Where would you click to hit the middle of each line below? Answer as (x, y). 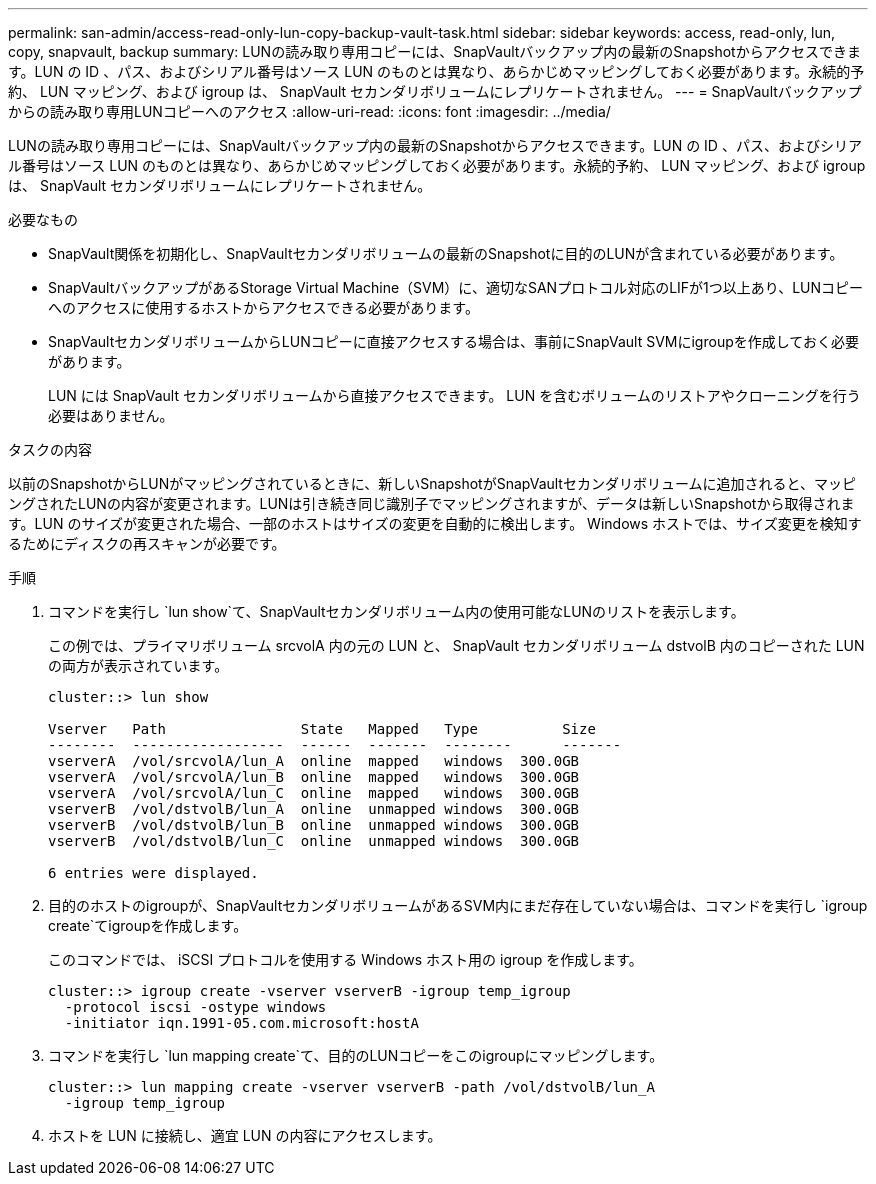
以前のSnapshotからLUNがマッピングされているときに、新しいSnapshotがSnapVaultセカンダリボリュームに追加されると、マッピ (432, 483)
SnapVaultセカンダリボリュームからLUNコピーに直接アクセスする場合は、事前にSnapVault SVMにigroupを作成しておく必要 (453, 341)
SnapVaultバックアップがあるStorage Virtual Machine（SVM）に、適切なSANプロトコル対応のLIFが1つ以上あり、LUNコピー (456, 287)
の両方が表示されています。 (138, 665)
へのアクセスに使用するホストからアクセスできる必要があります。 (263, 307)
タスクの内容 (50, 449)
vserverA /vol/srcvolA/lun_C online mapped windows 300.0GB (314, 793)
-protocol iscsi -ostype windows (195, 1007)
